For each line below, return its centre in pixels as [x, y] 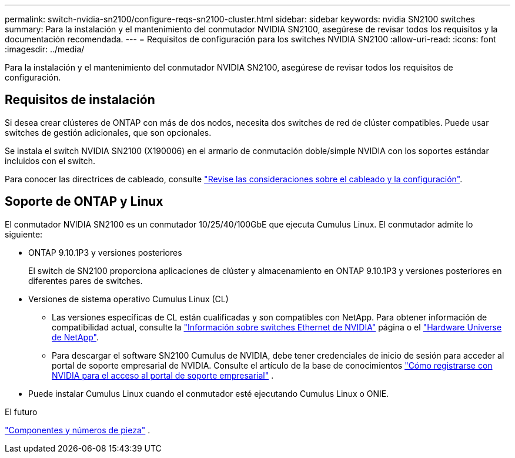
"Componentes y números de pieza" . [78, 430]
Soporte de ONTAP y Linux [84, 202]
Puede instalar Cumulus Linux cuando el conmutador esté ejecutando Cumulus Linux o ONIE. [209, 393]
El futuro [21, 412]
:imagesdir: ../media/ [45, 49]
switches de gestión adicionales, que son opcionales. [108, 132]
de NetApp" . [75, 337]
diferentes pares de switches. [86, 280]
